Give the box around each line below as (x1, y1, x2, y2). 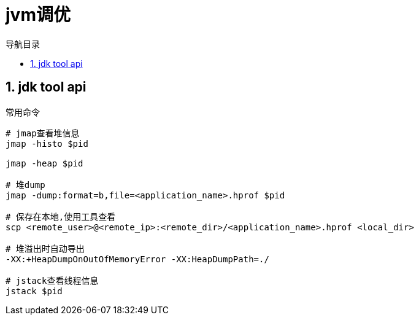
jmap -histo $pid (6, 138, 88, 149)
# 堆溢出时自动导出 (6, 243, 85, 254)
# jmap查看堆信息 (6, 128, 80, 138)
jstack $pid (6, 286, 63, 296)
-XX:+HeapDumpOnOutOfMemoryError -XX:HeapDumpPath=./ (6, 254, 269, 264)
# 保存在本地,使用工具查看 (6, 211, 116, 222)
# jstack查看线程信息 (6, 275, 99, 286)
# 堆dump (6, 179, 45, 190)
